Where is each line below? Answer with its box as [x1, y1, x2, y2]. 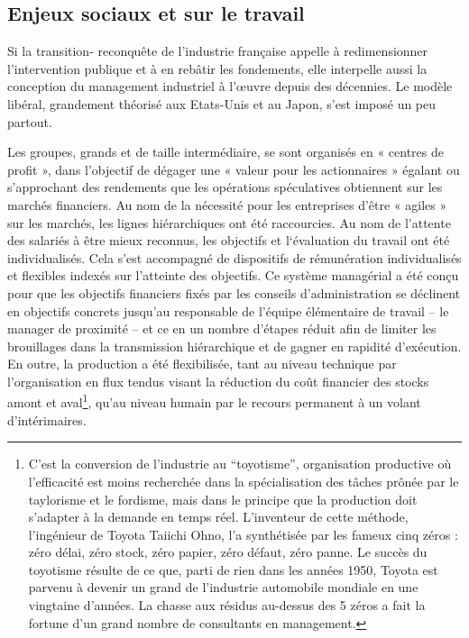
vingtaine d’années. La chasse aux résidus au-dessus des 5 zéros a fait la [28, 596, 426, 615]
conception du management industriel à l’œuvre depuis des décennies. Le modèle [7, 77, 453, 96]
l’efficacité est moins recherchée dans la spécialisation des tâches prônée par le [28, 471, 459, 490]
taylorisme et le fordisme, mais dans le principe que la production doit [28, 489, 418, 508]
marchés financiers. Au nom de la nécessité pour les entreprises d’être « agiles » [7, 195, 447, 214]
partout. [7, 112, 52, 131]
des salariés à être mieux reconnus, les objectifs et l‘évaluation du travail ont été [7, 231, 450, 250]
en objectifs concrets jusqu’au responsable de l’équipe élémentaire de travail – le [7, 301, 449, 320]
